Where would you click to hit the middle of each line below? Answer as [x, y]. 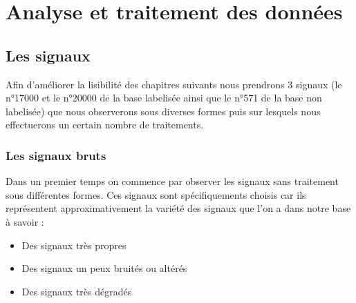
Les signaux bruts [56, 155]
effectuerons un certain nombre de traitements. [105, 125]
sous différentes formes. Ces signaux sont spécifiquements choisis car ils [156, 194]
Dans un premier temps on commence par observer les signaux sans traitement [172, 181]
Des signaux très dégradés [77, 291]
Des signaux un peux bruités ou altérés [104, 268]
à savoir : [25, 221]
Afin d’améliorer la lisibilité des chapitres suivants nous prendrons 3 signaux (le [174, 84]
